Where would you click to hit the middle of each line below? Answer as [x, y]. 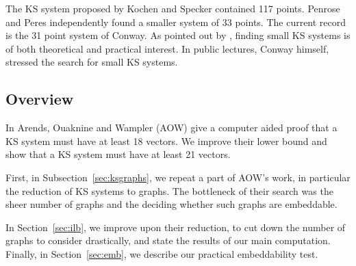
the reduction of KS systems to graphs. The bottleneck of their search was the [169, 190]
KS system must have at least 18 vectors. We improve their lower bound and [166, 141]
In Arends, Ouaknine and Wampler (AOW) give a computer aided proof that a [171, 128]
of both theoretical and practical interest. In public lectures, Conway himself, [167, 48]
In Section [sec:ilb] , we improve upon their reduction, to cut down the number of [176, 227]
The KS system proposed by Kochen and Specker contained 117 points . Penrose [173, 8]
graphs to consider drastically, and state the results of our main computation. [168, 240]
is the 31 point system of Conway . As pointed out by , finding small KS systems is [178, 35]
